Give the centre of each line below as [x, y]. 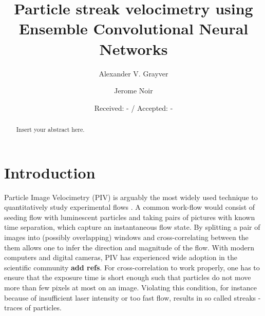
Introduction [50, 172]
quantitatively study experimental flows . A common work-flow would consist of [130, 207]
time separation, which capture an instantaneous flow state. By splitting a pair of [132, 227]
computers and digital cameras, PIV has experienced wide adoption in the [121, 257]
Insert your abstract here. [50, 130]
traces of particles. [33, 308]
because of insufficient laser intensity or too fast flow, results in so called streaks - [132, 297]
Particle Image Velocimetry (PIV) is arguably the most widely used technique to [131, 197]
